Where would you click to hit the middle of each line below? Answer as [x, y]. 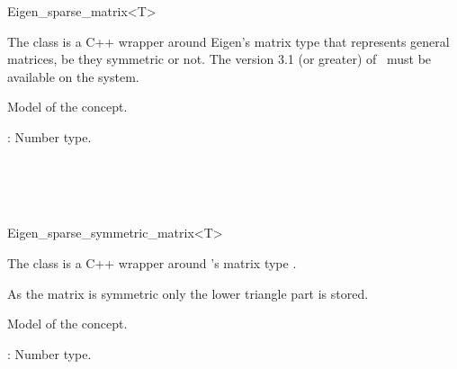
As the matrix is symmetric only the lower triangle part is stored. [188, 293]
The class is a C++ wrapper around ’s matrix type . [152, 262]
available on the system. [73, 76]
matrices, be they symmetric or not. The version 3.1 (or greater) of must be [220, 59]
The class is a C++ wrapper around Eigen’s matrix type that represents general [228, 41]
